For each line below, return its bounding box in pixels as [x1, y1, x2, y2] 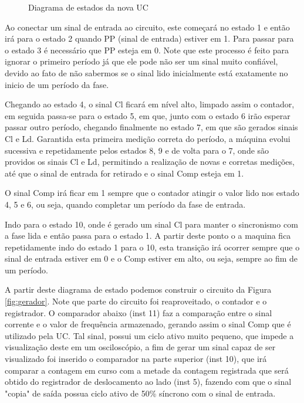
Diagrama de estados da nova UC [28, 1, 148, 13]
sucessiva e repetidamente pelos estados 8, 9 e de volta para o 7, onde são [5, 144, 269, 156]
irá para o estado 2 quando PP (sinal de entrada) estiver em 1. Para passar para [5, 32, 294, 45]
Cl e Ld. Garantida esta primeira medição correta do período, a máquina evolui [5, 132, 291, 144]
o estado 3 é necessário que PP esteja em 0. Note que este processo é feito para [5, 43, 289, 56]
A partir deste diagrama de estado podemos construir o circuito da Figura [5, 283, 272, 296]
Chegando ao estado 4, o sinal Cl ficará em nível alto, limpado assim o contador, [5, 98, 295, 110]
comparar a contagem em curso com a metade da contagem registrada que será [5, 364, 289, 376]
